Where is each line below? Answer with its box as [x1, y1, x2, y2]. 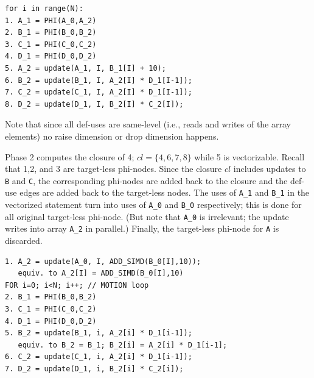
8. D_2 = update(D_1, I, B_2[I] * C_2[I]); [5, 99, 184, 109]
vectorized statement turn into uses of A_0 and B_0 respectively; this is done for [5, 198, 302, 211]
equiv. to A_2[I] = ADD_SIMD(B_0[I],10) [18, 269, 184, 278]
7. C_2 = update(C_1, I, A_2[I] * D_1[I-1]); [5, 88, 192, 97]
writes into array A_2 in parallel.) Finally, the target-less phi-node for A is [5, 222, 279, 235]
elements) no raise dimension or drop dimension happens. [5, 129, 219, 142]
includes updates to [233, 162, 306, 175]
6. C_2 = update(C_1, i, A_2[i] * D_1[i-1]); [5, 352, 192, 362]
